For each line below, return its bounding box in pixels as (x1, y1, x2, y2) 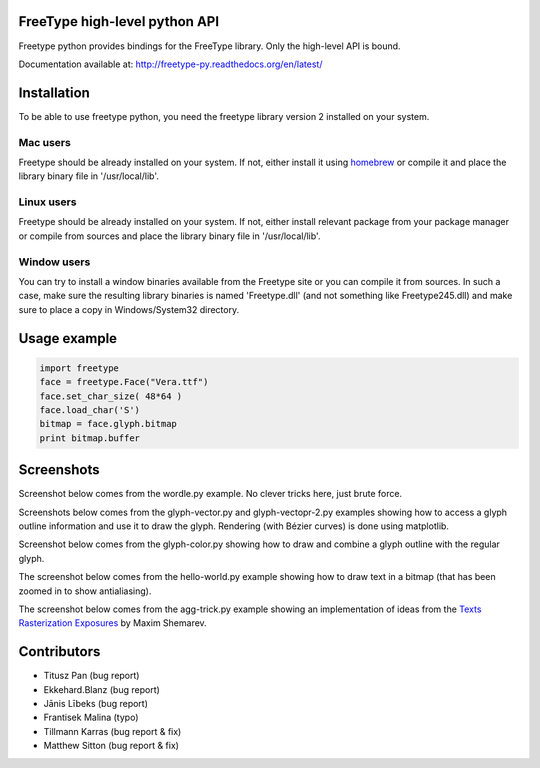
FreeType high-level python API (18, 13, 220, 30)
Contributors (18, 643, 101, 660)
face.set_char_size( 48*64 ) (39, 390, 183, 402)
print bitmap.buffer (39, 432, 140, 444)
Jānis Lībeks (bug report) (43, 698, 149, 710)
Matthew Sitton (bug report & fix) (43, 740, 180, 752)
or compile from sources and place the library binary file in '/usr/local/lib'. (18, 230, 321, 242)
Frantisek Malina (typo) (43, 711, 139, 724)
